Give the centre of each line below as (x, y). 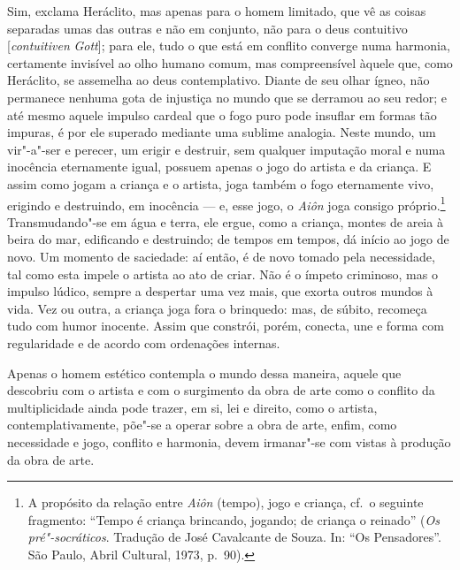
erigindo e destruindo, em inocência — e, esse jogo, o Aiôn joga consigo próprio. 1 (226, 203)
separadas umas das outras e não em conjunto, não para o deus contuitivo (207, 28)
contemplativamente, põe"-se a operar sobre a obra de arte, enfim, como (202, 425)
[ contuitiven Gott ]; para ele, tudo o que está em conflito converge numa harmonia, (229, 46)
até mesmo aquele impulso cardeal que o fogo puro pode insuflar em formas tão (222, 114)
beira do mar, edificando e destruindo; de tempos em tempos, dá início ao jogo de (228, 239)
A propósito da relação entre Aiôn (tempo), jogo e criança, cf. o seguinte (226, 502)
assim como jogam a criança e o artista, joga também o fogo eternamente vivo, (221, 183)
